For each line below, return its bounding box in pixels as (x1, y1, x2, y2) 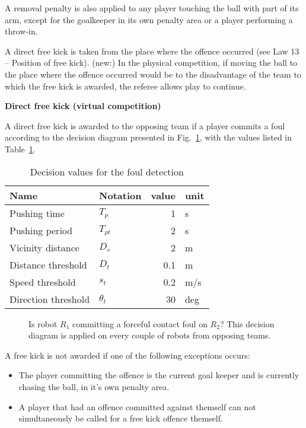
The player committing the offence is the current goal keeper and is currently (18, 369, 299, 381)
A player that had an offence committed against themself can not (18, 400, 256, 413)
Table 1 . (5, 142, 36, 155)
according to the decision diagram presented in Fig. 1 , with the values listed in (5, 131, 292, 143)
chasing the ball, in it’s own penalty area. (18, 380, 170, 392)
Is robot (28, 317, 58, 330)
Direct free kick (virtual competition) (5, 100, 161, 112)
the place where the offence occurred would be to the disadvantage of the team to (5, 68, 301, 80)
